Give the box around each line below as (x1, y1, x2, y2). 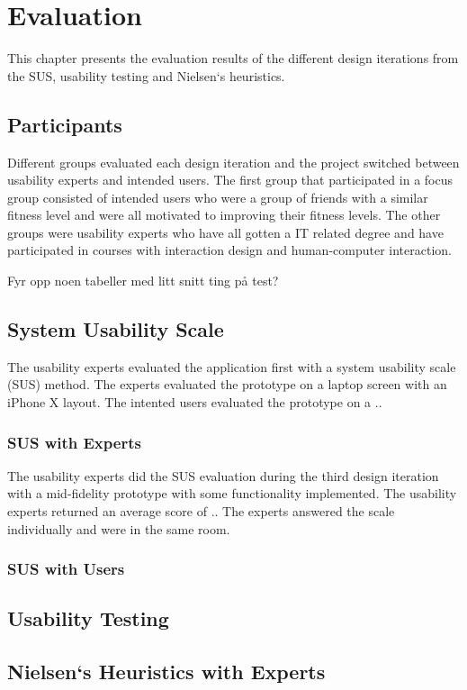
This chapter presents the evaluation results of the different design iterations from (7, 49, 459, 68)
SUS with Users (7, 558, 125, 580)
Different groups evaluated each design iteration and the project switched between (7, 152, 460, 171)
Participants (7, 110, 122, 138)
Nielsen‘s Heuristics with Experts (7, 658, 326, 685)
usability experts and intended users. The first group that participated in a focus (7, 170, 453, 189)
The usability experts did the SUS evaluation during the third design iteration (7, 466, 439, 485)
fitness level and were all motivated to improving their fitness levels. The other (7, 205, 441, 224)
